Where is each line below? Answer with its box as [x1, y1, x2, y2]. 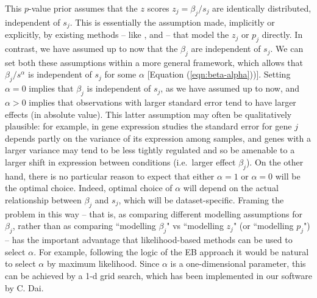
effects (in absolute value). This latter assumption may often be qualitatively [5, 107, 292, 120]
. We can [270, 42, 304, 55]
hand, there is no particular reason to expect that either [5, 169, 215, 182]
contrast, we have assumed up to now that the [5, 42, 178, 55]
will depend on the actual [183, 181, 279, 194]
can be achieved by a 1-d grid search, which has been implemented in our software [5, 269, 312, 282]
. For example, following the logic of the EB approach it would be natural [34, 245, 309, 258]
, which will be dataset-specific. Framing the [118, 193, 284, 206]
